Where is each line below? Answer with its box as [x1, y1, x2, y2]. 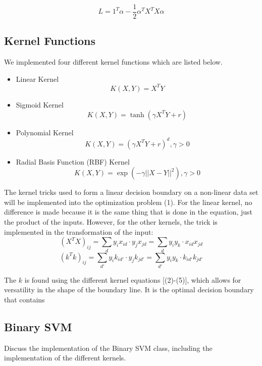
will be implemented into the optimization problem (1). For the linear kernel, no [4, 196, 252, 207]
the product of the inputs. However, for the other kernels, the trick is [4, 217, 218, 227]
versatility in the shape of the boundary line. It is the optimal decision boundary [4, 284, 254, 295]
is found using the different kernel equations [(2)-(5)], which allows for [24, 274, 241, 285]
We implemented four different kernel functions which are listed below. [4, 57, 223, 67]
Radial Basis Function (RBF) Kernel [16, 156, 130, 167]
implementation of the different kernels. [4, 352, 126, 363]
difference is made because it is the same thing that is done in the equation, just [4, 206, 253, 217]
